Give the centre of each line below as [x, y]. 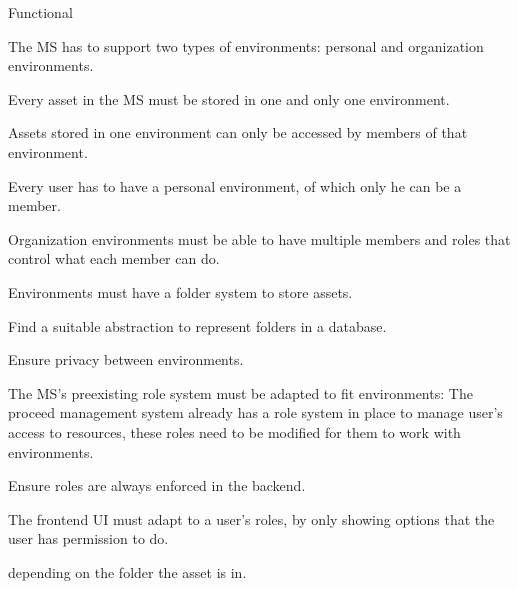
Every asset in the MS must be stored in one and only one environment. [229, 98]
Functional [40, 12]
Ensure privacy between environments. [126, 359]
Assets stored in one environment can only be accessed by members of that [238, 132]
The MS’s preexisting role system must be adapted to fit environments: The [240, 392]
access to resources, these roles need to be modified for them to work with [234, 431]
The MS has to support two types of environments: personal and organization [246, 45]
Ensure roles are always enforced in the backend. [157, 485]
